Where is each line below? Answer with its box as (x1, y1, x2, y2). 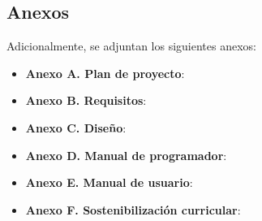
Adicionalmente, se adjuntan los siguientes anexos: (6, 37, 256, 54)
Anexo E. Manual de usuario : (25, 174, 193, 191)
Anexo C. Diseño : (25, 119, 127, 136)
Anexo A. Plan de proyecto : (25, 64, 185, 81)
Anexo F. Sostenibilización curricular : (25, 201, 241, 218)
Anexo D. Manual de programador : (25, 146, 227, 163)
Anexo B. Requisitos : (25, 92, 147, 109)
